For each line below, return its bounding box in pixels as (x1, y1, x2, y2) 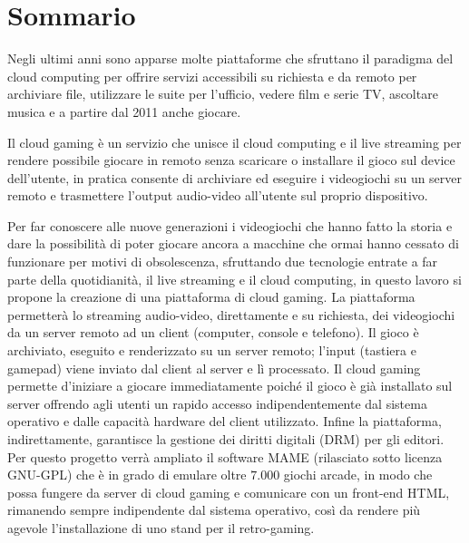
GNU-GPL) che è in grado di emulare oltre (7, 465, 247, 484)
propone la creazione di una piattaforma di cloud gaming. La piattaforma (7, 287, 415, 306)
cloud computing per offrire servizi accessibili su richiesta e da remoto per (7, 66, 417, 85)
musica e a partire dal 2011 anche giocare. (7, 102, 241, 121)
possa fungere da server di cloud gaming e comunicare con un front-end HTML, (7, 482, 450, 501)
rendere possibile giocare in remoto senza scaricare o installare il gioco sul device (7, 150, 455, 170)
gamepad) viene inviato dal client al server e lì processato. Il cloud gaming (7, 358, 421, 377)
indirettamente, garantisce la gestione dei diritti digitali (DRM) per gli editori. (7, 430, 445, 448)
